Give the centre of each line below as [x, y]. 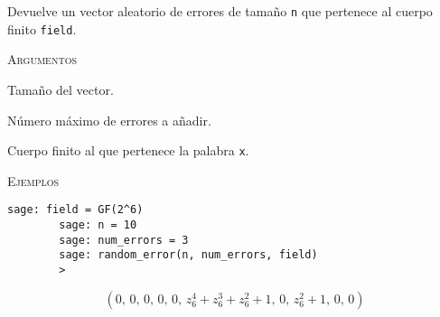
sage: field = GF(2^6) [75, 210]
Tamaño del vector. [61, 89]
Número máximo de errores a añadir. [109, 120]
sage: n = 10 [98, 225]
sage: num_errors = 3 [124, 240]
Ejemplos [33, 180]
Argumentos [42, 59]
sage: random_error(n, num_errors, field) [188, 255]
